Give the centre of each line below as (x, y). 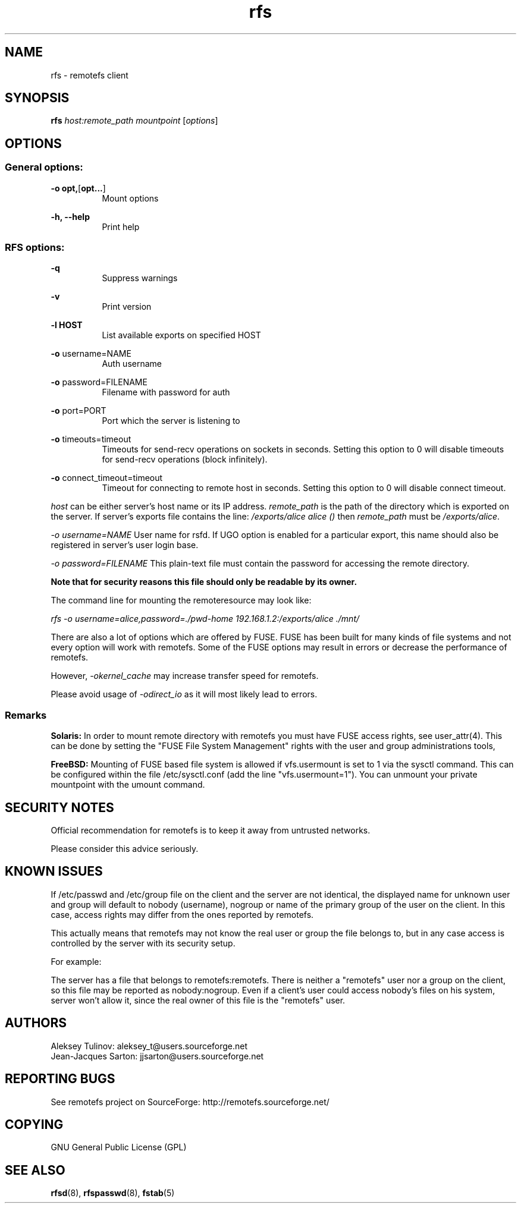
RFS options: (35, 248)
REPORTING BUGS (60, 1079)
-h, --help (70, 216)
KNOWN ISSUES (54, 872)
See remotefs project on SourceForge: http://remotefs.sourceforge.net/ (190, 1102)
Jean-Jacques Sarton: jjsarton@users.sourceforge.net (157, 1056)
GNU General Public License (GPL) (119, 1147)
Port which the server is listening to (171, 421)
